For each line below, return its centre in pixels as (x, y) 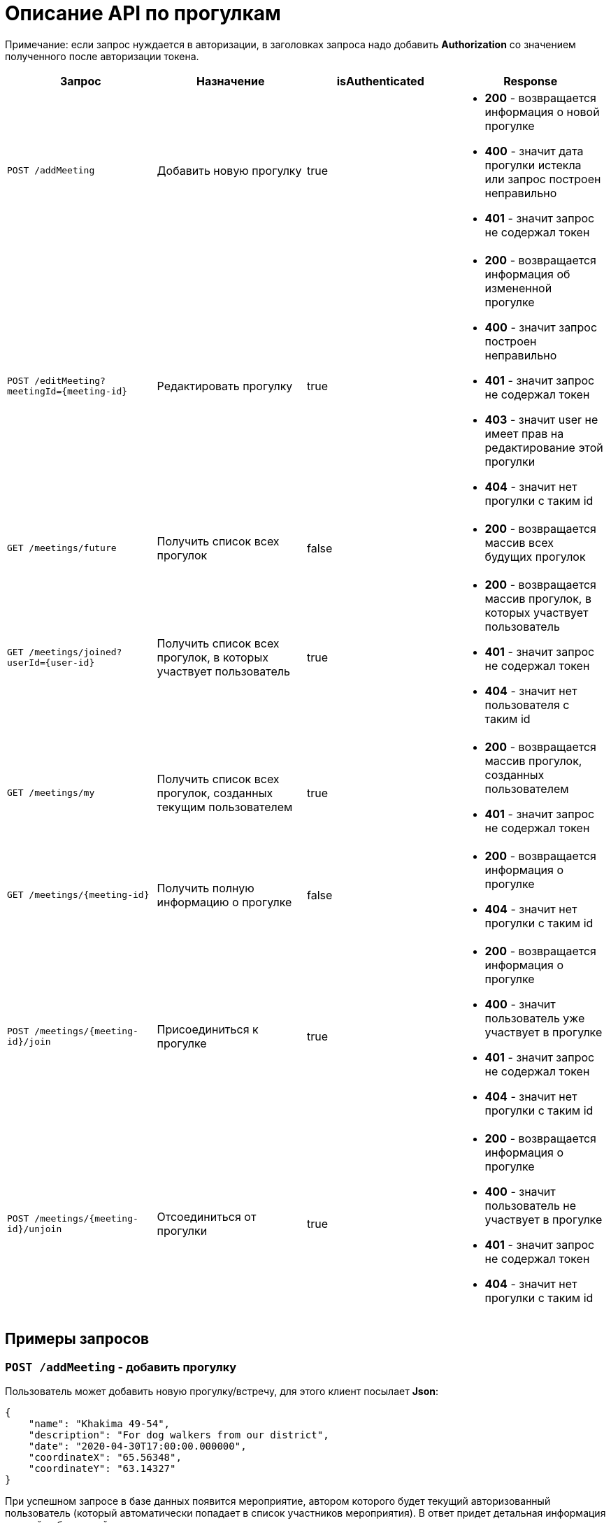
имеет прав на (524, 433)
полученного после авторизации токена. (102, 56)
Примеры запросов (77, 1339)
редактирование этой (544, 447)
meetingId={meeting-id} (67, 391)
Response (531, 81)
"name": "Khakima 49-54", (99, 1423)
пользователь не (531, 1205)
